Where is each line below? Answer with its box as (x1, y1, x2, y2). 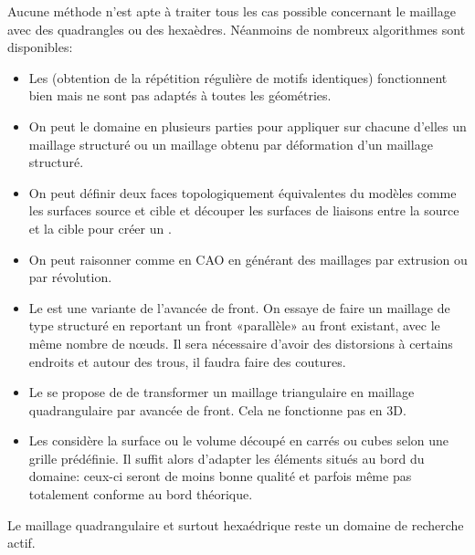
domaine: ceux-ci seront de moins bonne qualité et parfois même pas (28, 466, 412, 486)
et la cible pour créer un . (28, 218, 172, 237)
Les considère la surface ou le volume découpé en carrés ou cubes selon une (28, 431, 449, 450)
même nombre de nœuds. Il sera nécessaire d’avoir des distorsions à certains (28, 333, 453, 352)
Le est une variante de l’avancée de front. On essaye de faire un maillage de (28, 298, 450, 317)
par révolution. (28, 267, 112, 287)
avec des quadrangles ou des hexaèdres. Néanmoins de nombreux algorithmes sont (7, 19, 466, 38)
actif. (7, 533, 36, 552)
